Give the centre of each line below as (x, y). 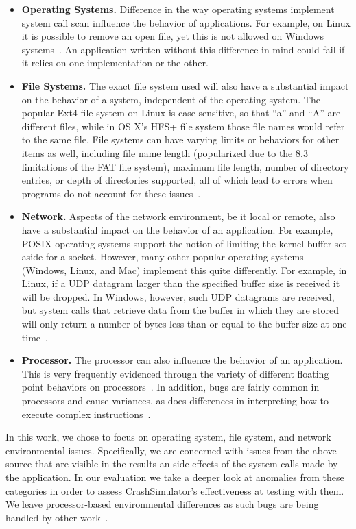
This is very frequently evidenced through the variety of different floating (175, 373)
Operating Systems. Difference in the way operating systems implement (178, 9)
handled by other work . (57, 517)
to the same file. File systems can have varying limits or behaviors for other (180, 139)
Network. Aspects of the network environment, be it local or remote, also (178, 216)
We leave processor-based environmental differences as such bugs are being (162, 504)
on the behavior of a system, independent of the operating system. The (171, 99)
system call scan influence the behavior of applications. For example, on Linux (186, 22)
